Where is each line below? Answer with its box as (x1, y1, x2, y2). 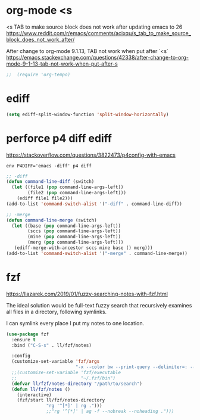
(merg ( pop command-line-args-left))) (27, 239, 124, 245)
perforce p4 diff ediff (6, 132, 112, 145)
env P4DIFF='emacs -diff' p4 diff (6, 163, 92, 169)
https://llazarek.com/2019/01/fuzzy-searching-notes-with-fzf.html (6, 290, 168, 297)
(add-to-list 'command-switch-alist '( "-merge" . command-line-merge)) (6, 250, 187, 256)
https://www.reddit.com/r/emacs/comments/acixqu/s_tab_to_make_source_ (6, 29, 192, 36)
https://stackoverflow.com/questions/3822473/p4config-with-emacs (6, 151, 176, 158)
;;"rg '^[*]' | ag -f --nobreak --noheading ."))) (46, 409, 174, 415)
